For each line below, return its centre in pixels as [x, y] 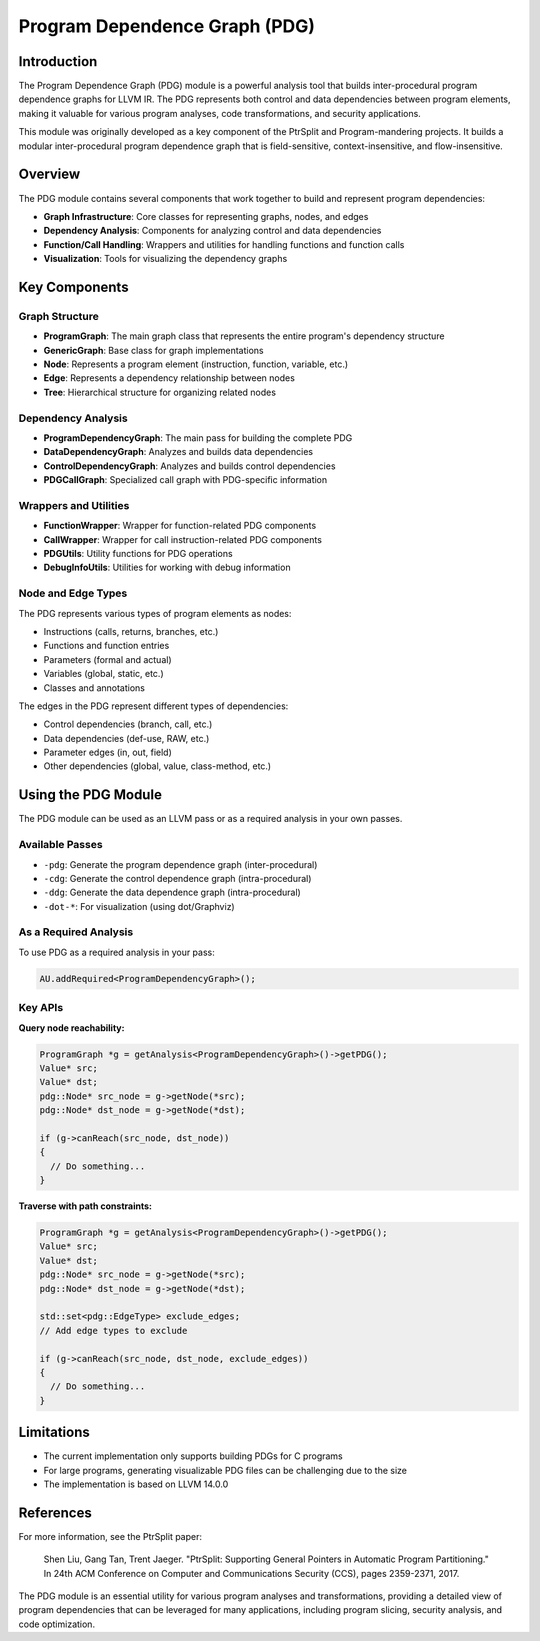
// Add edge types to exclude [113, 1330]
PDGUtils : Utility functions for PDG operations [138, 554]
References [55, 1512]
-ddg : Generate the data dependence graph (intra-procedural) [172, 892]
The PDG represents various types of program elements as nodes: [155, 613]
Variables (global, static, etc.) [103, 674]
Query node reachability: [71, 1027]
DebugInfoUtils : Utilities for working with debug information [167, 567]
